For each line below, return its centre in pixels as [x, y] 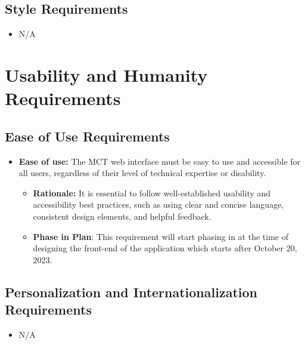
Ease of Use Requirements [87, 136]
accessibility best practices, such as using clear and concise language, [158, 204]
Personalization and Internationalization [131, 292]
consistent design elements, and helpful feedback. [122, 216]
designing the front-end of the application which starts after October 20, [165, 248]
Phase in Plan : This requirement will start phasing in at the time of [161, 236]
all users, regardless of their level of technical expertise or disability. [142, 173]
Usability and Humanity [106, 74]
